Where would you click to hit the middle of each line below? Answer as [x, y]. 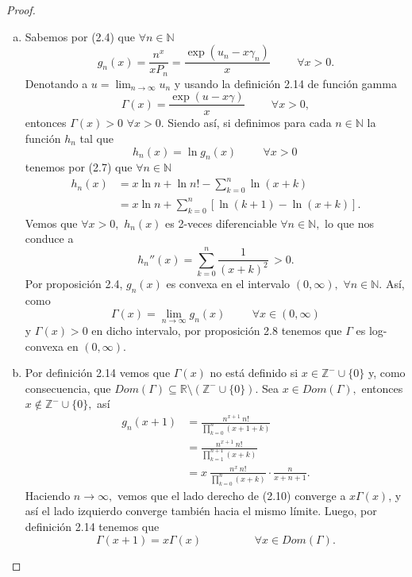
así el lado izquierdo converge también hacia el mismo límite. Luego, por [201, 511]
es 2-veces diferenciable [221, 223]
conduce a [49, 238]
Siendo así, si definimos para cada [250, 123]
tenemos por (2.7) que [79, 167]
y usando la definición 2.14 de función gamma [285, 83]
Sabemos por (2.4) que [80, 36]
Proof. [21, 10]
